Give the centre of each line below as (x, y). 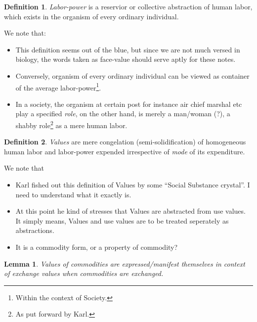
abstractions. (35, 230)
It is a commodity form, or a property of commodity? (97, 247)
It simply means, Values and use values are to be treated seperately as (122, 220)
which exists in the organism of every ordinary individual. (91, 16)
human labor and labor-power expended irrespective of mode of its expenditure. (125, 151)
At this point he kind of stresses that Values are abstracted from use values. (130, 211)
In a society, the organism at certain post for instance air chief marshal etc (129, 104)
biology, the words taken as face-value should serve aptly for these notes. (126, 59)
